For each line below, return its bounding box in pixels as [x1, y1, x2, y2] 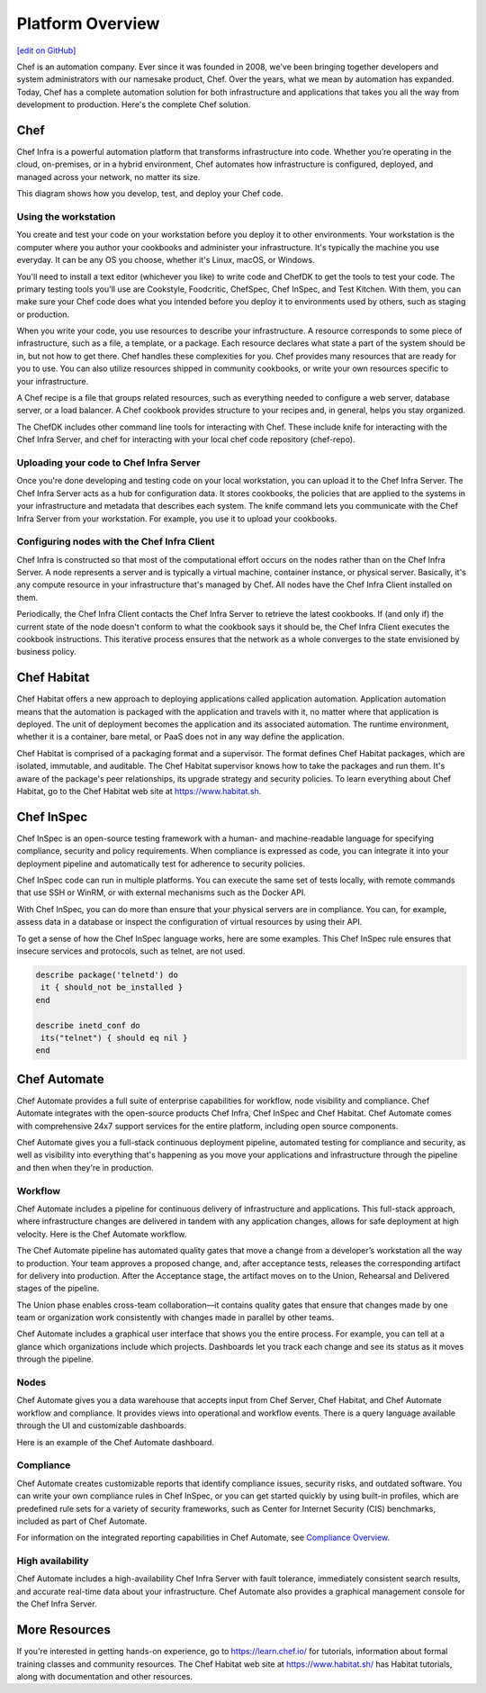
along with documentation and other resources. [16, 1670, 193, 1681]
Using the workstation [16, 210, 116, 222]
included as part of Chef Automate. [16, 1516, 148, 1526]
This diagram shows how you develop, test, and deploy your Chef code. [16, 188, 283, 199]
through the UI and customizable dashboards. [16, 1420, 186, 1431]
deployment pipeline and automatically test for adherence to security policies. [16, 858, 306, 869]
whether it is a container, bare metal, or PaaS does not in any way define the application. [16, 731, 346, 742]
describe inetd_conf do [35, 1020, 141, 1030]
